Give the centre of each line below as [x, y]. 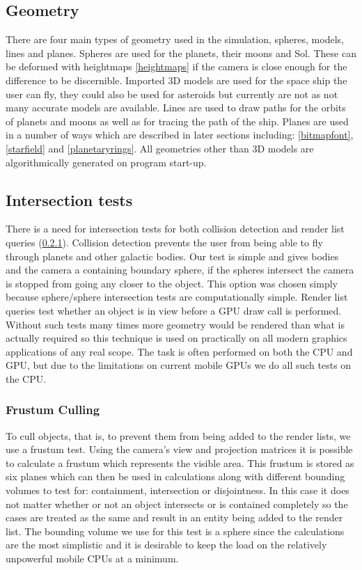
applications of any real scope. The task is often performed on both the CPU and [179, 351]
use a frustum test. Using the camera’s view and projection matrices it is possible [179, 449]
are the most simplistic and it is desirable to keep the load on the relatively [166, 545]
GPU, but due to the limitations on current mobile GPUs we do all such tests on [179, 365]
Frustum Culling [53, 410]
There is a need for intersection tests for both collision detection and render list [175, 229]
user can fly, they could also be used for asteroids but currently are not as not [172, 94]
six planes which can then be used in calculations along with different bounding [175, 476]
